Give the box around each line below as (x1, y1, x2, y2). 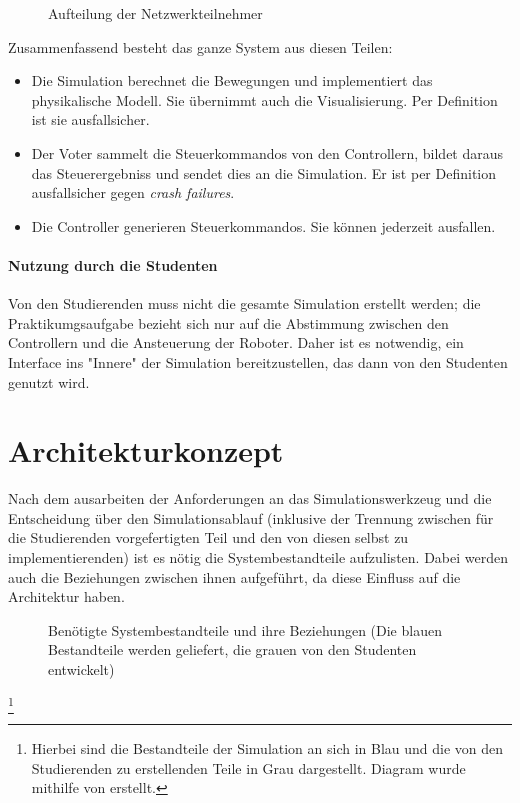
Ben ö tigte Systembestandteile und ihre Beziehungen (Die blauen (48, 619, 442, 640)
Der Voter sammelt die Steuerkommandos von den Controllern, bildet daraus (31, 142, 504, 163)
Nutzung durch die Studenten (8, 254, 218, 275)
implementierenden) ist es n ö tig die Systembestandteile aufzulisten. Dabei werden (8, 547, 508, 568)
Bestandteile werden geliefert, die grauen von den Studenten (48, 639, 417, 660)
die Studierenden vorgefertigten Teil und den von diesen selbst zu (8, 527, 409, 548)
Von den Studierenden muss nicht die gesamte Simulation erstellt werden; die (8, 293, 481, 314)
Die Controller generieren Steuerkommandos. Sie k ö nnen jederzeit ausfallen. (31, 215, 496, 236)
